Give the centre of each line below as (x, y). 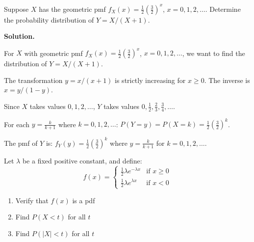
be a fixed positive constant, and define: (82, 160)
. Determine (223, 9)
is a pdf (84, 200)
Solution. (19, 36)
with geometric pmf (53, 53)
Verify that (32, 200)
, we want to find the (214, 53)
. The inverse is (227, 80)
